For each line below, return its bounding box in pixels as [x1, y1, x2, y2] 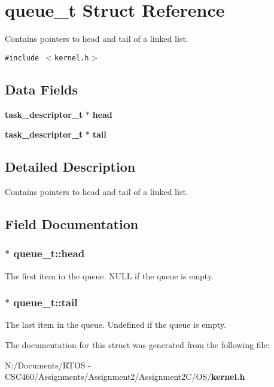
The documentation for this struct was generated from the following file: [5, 338, 270, 351]
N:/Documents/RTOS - [5, 358, 91, 371]
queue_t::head [13, 246, 85, 261]
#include [5, 53, 39, 62]
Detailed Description [5, 157, 136, 176]
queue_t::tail [13, 295, 78, 310]
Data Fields [5, 80, 78, 98]
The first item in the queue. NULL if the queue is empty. [5, 269, 214, 282]
